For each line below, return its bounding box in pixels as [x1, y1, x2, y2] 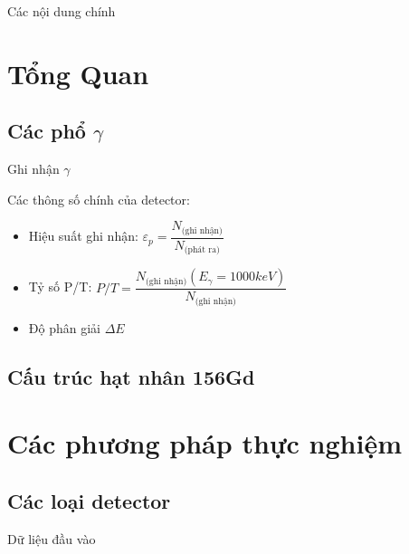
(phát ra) [184, 245, 220, 255]
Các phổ [7, 117, 86, 145]
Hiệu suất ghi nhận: [28, 226, 138, 245]
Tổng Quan [7, 54, 149, 91]
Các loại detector [7, 486, 171, 514]
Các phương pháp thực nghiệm [7, 425, 403, 462]
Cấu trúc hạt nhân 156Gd [7, 362, 255, 390]
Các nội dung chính [7, 2, 116, 20]
